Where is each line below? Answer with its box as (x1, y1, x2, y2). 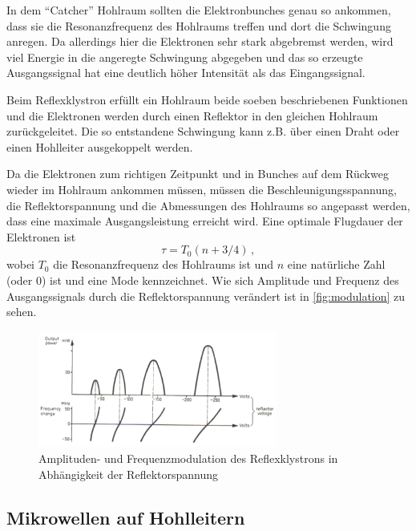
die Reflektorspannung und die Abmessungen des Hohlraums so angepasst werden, (6, 197, 410, 213)
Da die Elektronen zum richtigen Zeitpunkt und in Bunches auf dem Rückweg (6, 165, 389, 182)
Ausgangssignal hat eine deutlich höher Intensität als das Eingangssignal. (6, 64, 366, 81)
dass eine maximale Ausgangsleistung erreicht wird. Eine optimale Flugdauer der (6, 213, 403, 229)
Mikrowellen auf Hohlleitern (6, 505, 245, 529)
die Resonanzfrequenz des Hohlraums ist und (53, 256, 273, 273)
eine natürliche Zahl (287, 256, 386, 273)
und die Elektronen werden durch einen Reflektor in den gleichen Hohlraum (6, 107, 378, 124)
